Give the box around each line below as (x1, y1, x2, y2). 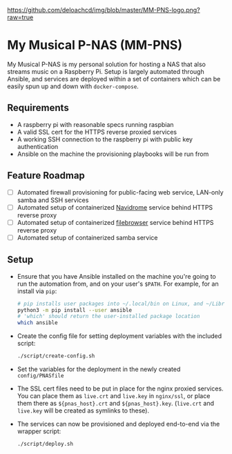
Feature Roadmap (7, 170, 85, 181)
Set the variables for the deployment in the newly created (17, 365, 181, 373)
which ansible (17, 319, 58, 326)
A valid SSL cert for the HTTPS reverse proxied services (17, 128, 177, 136)
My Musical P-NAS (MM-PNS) (7, 37, 183, 53)
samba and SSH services (17, 196, 89, 204)
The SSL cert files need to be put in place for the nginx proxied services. (17, 384, 224, 393)
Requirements (7, 102, 69, 114)
